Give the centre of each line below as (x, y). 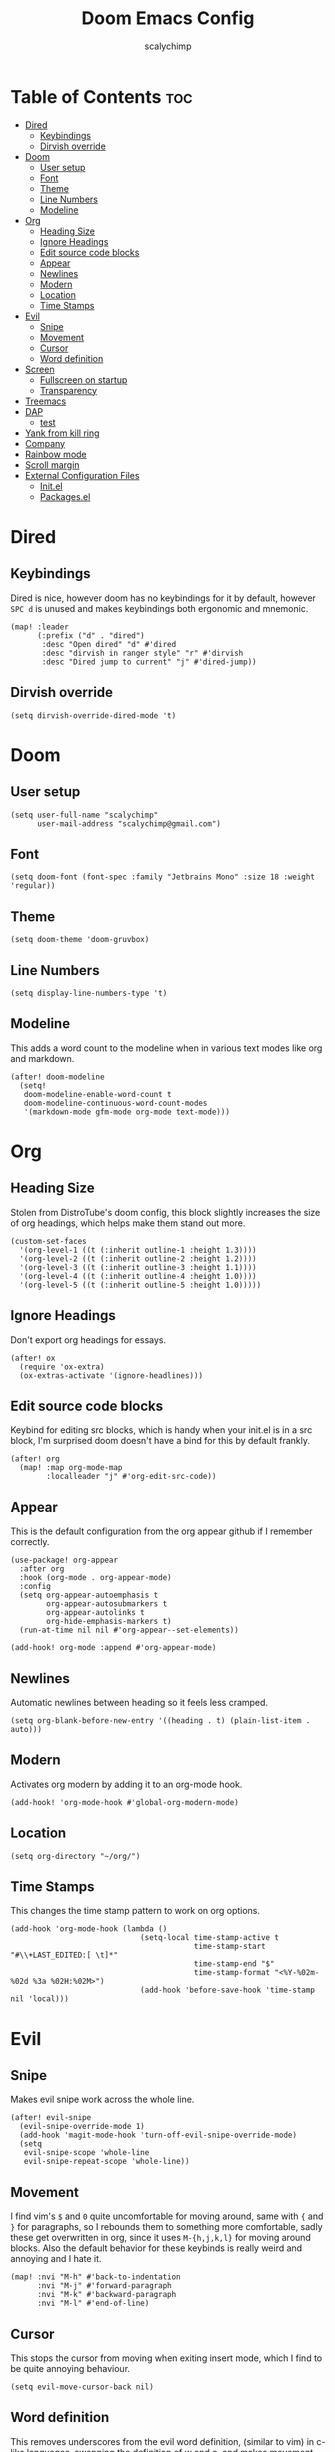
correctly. (30, 1542)
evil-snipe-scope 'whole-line (86, 2153)
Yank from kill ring (62, 433)
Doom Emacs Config (168, 18)
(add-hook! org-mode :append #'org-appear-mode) (113, 1648)
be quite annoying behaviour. (70, 2369)
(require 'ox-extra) (62, 1367)
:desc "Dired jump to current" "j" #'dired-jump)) (149, 662)
